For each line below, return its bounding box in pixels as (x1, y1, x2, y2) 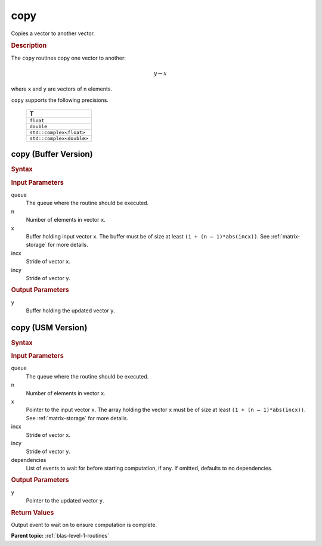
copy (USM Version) (11, 322, 88, 333)
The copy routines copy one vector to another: (11, 54, 126, 61)
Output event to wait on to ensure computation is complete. (11, 521, 157, 528)
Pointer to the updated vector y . (26, 497, 104, 504)
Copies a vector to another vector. (11, 30, 95, 37)
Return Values (11, 508, 54, 517)
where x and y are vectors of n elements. (11, 85, 113, 92)
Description (11, 42, 47, 50)
